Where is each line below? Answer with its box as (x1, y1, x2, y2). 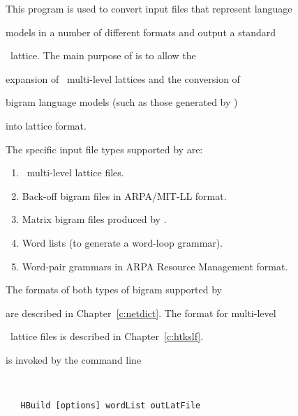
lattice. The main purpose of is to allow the (10, 48, 196, 63)
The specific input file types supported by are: (6, 141, 203, 156)
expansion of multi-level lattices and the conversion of (6, 71, 240, 86)
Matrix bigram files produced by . (22, 212, 167, 226)
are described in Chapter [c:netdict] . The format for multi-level (6, 305, 276, 320)
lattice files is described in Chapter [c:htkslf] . (10, 329, 204, 344)
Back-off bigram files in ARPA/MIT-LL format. (22, 188, 227, 203)
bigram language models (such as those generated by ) (6, 95, 238, 109)
